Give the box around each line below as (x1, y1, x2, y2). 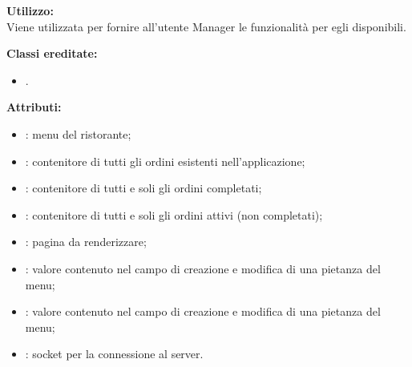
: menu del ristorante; (25, 125, 131, 142)
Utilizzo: (6, 2, 54, 18)
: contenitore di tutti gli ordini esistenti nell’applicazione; (25, 152, 305, 169)
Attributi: (6, 99, 62, 115)
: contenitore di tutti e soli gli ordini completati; (25, 179, 262, 196)
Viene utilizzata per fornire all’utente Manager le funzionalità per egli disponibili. (6, 18, 406, 34)
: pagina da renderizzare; (25, 233, 147, 250)
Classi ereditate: (6, 45, 98, 62)
